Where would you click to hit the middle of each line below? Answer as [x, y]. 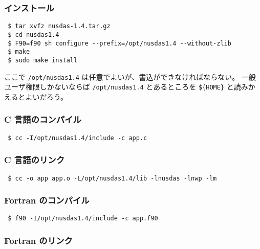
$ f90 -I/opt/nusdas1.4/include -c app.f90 [83, 219]
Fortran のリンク [38, 240]
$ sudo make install [43, 60]
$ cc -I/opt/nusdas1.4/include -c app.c [78, 138]
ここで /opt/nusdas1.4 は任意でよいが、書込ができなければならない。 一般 [130, 76]
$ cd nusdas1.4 [34, 35]
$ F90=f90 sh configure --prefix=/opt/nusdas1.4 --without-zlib [120, 43]
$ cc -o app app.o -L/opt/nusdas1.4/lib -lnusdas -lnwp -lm [112, 178]
